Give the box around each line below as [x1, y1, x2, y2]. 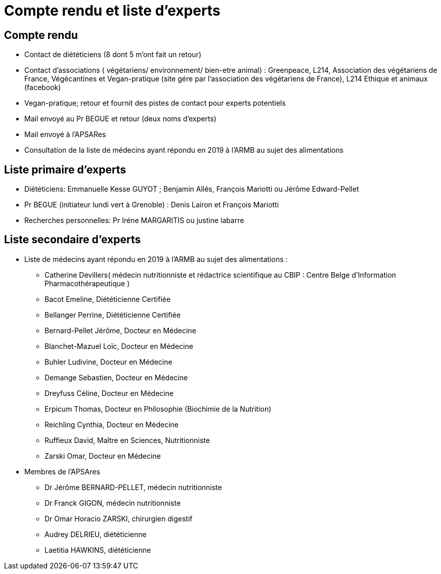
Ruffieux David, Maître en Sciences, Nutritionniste [45, 435, 210, 445]
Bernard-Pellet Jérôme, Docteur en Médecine [45, 326, 196, 335]
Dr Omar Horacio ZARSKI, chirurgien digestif [45, 514, 193, 523]
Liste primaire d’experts [4, 163, 126, 176]
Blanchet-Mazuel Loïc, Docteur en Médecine [45, 341, 193, 350]
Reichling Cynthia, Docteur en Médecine [45, 420, 179, 429]
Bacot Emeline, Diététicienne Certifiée [45, 294, 171, 303]
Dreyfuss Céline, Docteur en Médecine [45, 388, 174, 398]
